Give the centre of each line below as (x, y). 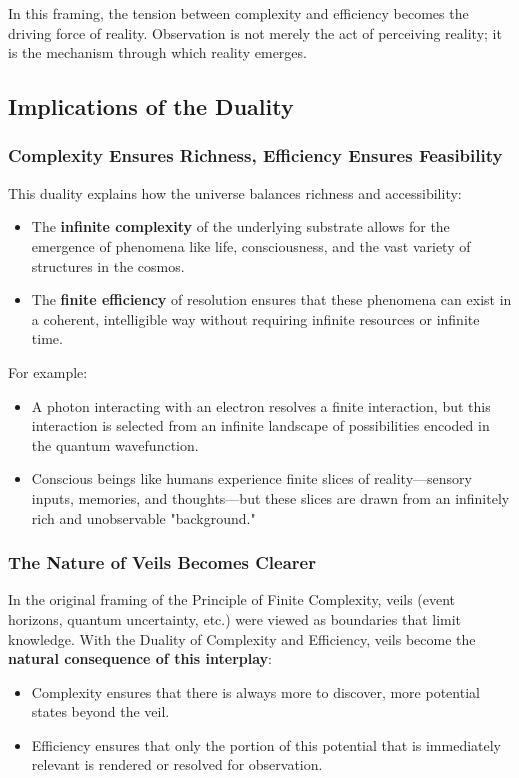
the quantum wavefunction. (115, 444)
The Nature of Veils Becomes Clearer (162, 562)
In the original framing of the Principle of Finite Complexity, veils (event (232, 599)
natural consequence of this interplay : (140, 658)
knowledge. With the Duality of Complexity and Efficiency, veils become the (242, 638)
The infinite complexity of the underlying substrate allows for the (240, 226)
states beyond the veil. (100, 711)
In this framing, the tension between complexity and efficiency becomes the (238, 13)
